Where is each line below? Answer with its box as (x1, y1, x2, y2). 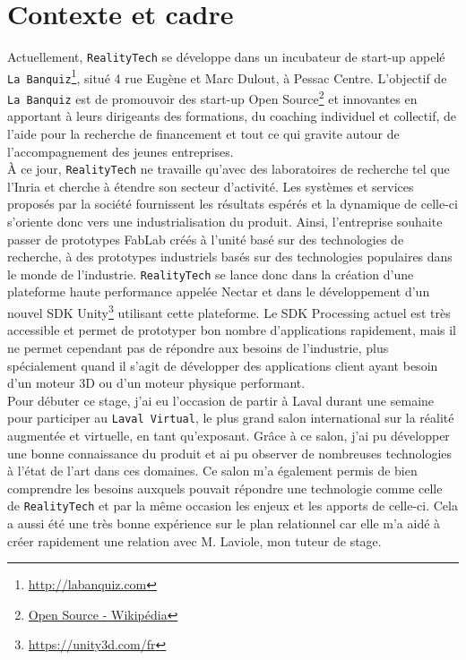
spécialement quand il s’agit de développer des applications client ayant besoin (7, 356, 438, 374)
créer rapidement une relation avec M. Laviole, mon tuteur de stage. (7, 531, 382, 550)
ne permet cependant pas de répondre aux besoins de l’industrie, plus (7, 338, 389, 356)
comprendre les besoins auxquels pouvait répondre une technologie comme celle (7, 478, 443, 497)
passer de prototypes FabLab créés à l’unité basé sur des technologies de (7, 229, 404, 248)
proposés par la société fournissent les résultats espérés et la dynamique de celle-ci (7, 194, 458, 213)
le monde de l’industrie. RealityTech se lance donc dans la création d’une (7, 264, 414, 283)
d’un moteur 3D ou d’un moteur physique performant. (7, 373, 306, 392)
